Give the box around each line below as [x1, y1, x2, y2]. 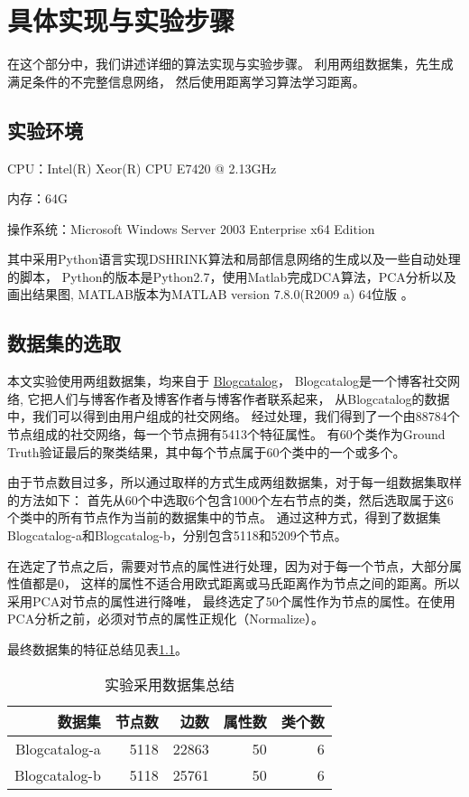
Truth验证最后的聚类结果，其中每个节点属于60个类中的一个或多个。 [7, 442, 406, 461]
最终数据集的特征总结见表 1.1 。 [7, 640, 188, 658]
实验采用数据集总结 [104, 673, 234, 695]
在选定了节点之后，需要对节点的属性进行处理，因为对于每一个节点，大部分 [7, 556, 449, 575]
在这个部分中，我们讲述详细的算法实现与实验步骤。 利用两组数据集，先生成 [7, 54, 454, 73]
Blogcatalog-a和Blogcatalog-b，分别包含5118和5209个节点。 [7, 526, 347, 545]
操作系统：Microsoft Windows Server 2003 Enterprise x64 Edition [7, 219, 375, 238]
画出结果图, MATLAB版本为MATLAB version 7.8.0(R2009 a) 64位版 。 [7, 285, 414, 304]
